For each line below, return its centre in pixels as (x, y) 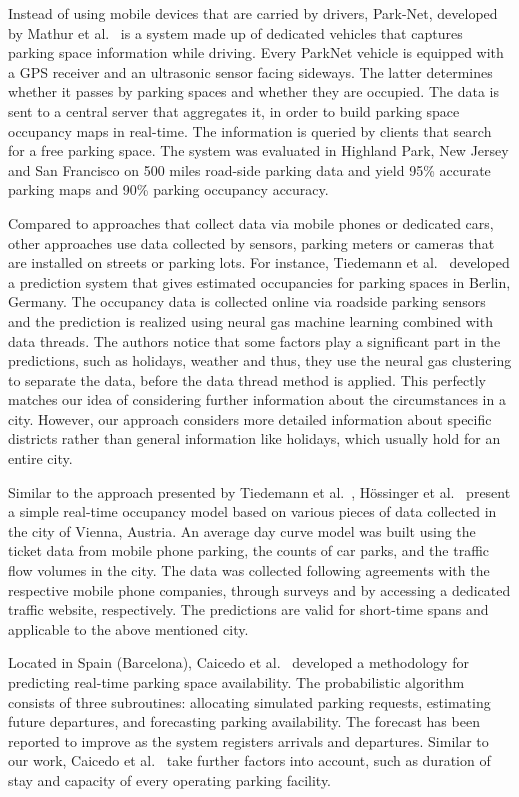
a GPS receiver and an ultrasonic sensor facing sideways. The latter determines (250, 71)
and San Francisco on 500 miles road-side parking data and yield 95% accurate (249, 169)
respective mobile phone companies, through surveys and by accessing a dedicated (259, 589)
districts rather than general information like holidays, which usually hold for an (254, 438)
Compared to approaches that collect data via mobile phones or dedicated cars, (251, 222)
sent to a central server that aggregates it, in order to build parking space (234, 110)
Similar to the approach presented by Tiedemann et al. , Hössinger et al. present (259, 491)
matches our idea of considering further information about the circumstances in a (257, 399)
